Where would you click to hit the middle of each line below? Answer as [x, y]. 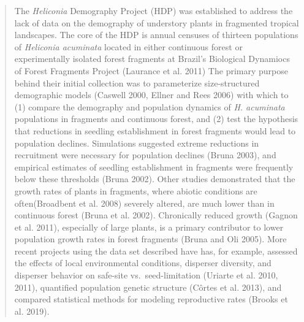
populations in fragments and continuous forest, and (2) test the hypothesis [156, 119]
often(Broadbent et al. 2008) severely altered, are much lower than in [144, 203]
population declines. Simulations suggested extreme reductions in [137, 143]
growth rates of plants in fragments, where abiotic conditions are [136, 190]
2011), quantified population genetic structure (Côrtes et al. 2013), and [148, 287]
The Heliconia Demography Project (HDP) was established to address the [154, 10]
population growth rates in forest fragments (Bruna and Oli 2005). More [150, 239]
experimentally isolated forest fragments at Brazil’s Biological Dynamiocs [152, 59]
